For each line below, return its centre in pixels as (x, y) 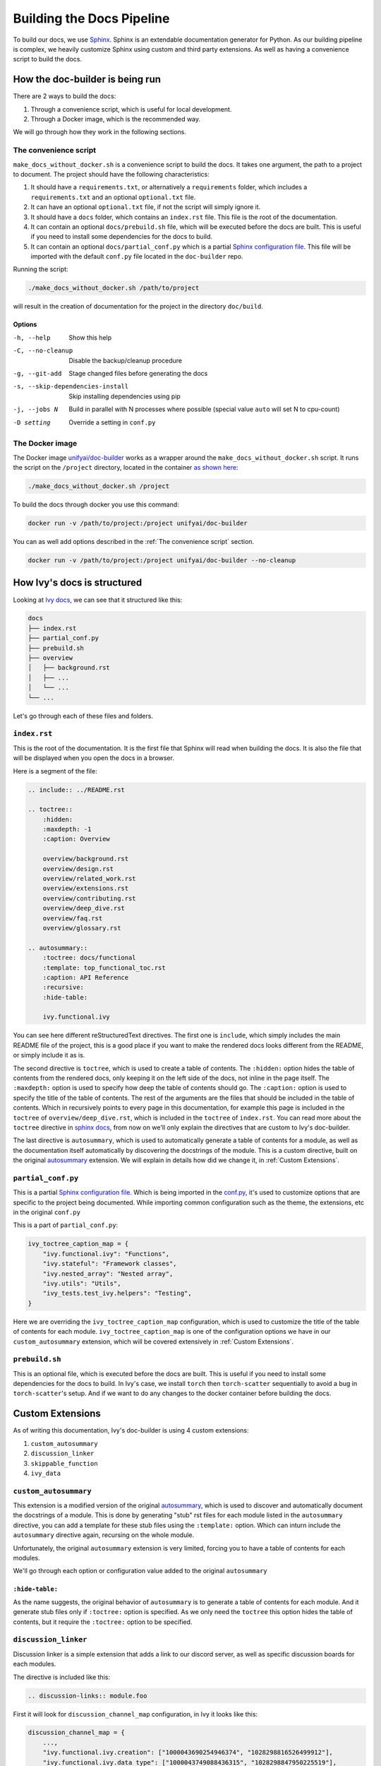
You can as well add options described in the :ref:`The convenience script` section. (133, 542)
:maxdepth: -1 (67, 829)
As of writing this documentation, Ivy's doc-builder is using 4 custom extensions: (131, 1430)
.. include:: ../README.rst (76, 790)
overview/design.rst (78, 869)
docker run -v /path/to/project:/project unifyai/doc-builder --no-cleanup (162, 561)
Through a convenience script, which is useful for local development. (131, 109)
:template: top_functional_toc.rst (104, 967)
